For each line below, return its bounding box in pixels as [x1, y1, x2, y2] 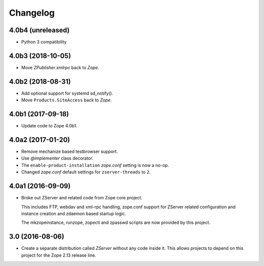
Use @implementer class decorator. [21, 155, 93, 161]
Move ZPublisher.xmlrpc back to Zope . [21, 64, 100, 71]
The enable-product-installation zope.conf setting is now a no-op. [21, 162, 169, 168]
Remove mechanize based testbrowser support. [21, 148, 118, 154]
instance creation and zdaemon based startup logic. [21, 211, 127, 217]
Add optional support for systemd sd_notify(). [21, 90, 113, 96]
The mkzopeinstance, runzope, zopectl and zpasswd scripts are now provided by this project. [21, 219, 210, 225]
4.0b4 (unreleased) [9, 26, 70, 34]
